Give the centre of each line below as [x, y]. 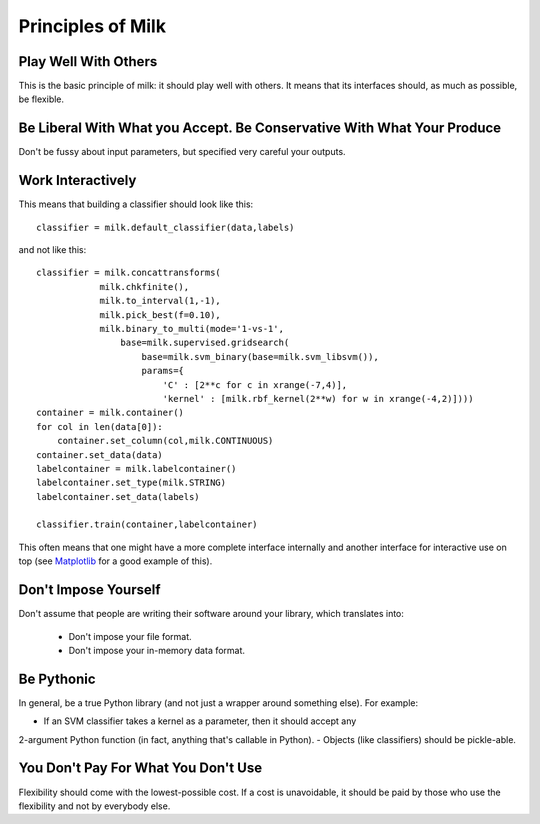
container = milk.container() [110, 413]
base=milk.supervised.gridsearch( [205, 343]
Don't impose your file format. [130, 636]
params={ [163, 371]
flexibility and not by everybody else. [94, 806]
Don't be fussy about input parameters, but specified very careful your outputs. [182, 152]
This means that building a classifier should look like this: [136, 204]
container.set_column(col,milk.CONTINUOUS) [165, 441]
